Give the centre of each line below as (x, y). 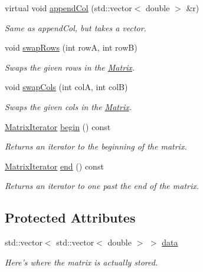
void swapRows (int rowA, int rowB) (71, 47)
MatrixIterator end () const (54, 166)
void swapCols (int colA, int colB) (66, 87)
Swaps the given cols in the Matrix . (68, 106)
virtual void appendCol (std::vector (68, 8)
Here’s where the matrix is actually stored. (81, 262)
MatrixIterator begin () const (58, 126)
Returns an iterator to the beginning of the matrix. (96, 146)
